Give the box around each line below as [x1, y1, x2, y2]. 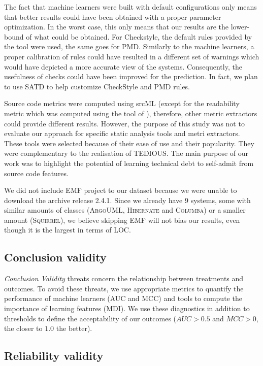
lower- [231, 21, 250, 32]
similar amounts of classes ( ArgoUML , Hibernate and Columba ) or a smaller [4, 205, 246, 215]
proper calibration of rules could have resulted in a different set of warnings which [4, 51, 259, 61]
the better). [56, 323, 92, 334]
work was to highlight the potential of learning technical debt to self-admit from [4, 157, 254, 168]
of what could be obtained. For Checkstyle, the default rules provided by [26, 31, 252, 42]
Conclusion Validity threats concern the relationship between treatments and [4, 273, 244, 284]
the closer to [4, 323, 43, 334]
